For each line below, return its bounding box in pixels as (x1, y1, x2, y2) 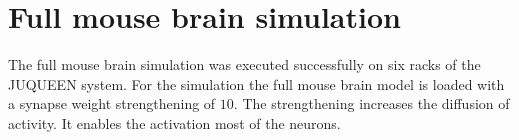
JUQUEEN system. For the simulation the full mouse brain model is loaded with (8, 73, 505, 94)
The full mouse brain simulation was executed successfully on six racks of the (8, 54, 481, 75)
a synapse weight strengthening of (8, 93, 216, 114)
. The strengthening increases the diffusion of (233, 93, 510, 114)
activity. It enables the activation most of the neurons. (8, 112, 341, 133)
